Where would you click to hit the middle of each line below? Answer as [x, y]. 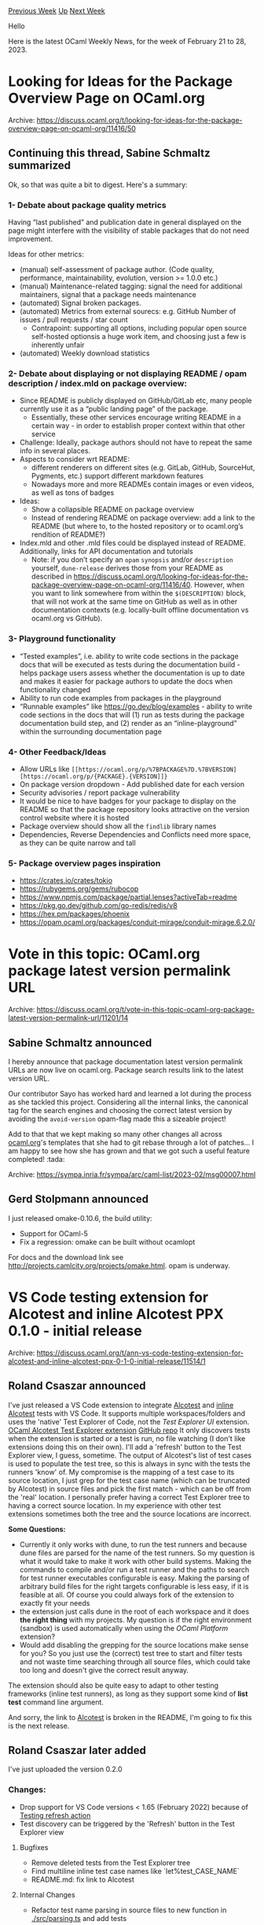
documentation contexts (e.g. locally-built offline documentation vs [140, 610]
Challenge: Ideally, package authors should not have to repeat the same [136, 442]
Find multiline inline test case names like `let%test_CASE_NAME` [135, 1871]
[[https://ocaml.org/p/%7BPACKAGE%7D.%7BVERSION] [154, 769]
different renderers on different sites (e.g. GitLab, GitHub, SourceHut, [143, 467]
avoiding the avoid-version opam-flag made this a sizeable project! [117, 1119]
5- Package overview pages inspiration [84, 863]
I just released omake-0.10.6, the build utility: [80, 1218]
